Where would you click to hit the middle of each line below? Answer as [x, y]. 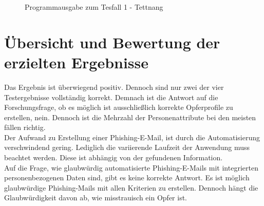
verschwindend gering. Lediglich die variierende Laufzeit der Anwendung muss [127, 147]
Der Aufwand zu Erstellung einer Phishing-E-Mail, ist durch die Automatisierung [132, 137]
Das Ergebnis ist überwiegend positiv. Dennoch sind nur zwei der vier [114, 87]
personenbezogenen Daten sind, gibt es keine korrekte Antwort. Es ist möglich [127, 177]
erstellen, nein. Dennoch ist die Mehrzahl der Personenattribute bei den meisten [130, 117]
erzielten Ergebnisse [77, 62]
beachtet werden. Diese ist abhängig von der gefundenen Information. [114, 157]
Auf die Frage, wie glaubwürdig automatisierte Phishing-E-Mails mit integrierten [131, 167]
